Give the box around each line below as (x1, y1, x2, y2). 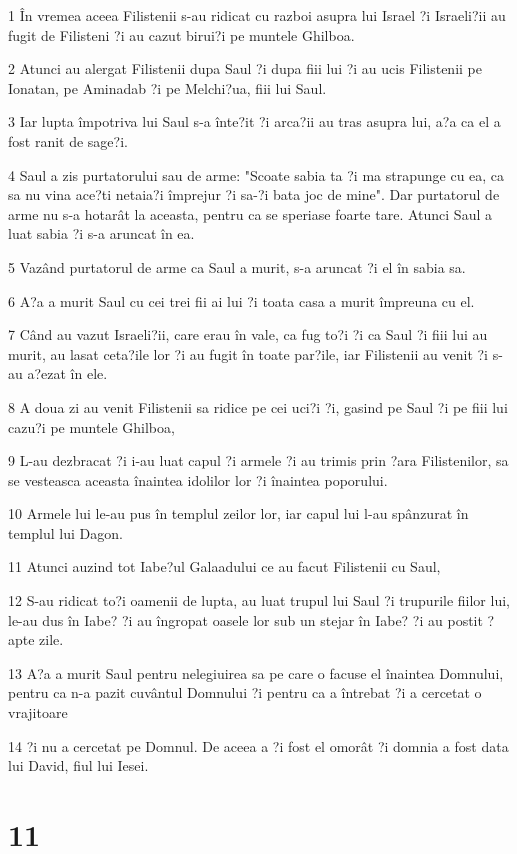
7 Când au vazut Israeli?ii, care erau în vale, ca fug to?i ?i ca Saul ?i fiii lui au (8, 324, 488, 345)
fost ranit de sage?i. (8, 130, 128, 151)
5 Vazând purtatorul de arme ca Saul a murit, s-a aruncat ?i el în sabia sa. (8, 256, 466, 277)
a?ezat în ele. (27, 363, 108, 384)
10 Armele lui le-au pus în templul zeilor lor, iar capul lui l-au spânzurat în (8, 503, 469, 524)
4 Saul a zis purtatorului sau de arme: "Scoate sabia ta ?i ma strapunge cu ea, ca (8, 164, 505, 185)
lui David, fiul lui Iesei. (8, 755, 149, 776)
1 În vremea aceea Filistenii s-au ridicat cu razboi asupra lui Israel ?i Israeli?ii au (8, 5, 506, 25)
